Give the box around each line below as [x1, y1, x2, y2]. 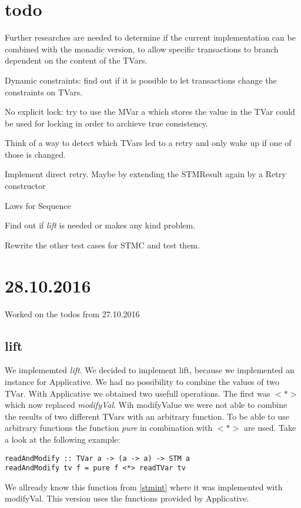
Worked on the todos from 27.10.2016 [5, 307, 140, 320]
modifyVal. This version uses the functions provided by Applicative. [5, 492, 249, 504]
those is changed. [5, 148, 66, 160]
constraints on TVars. [5, 85, 83, 98]
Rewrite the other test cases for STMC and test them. [5, 238, 200, 251]
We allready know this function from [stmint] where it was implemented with [5, 480, 283, 493]
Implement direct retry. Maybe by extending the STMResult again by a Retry [5, 168, 286, 180]
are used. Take [243, 421, 296, 434]
